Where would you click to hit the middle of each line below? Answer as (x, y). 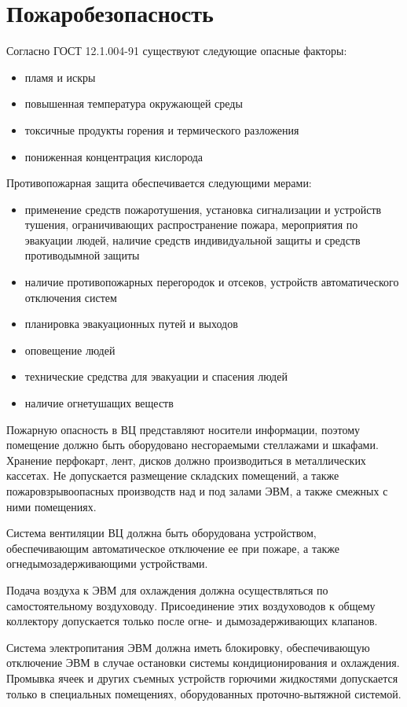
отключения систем (71, 297)
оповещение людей (70, 350)
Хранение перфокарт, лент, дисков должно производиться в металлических (186, 460)
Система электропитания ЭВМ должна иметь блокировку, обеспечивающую (188, 647)
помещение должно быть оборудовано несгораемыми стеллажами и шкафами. (192, 445)
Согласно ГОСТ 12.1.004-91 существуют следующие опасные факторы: (177, 51)
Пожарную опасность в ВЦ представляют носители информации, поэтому (183, 429)
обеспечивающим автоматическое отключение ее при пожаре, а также (173, 548)
